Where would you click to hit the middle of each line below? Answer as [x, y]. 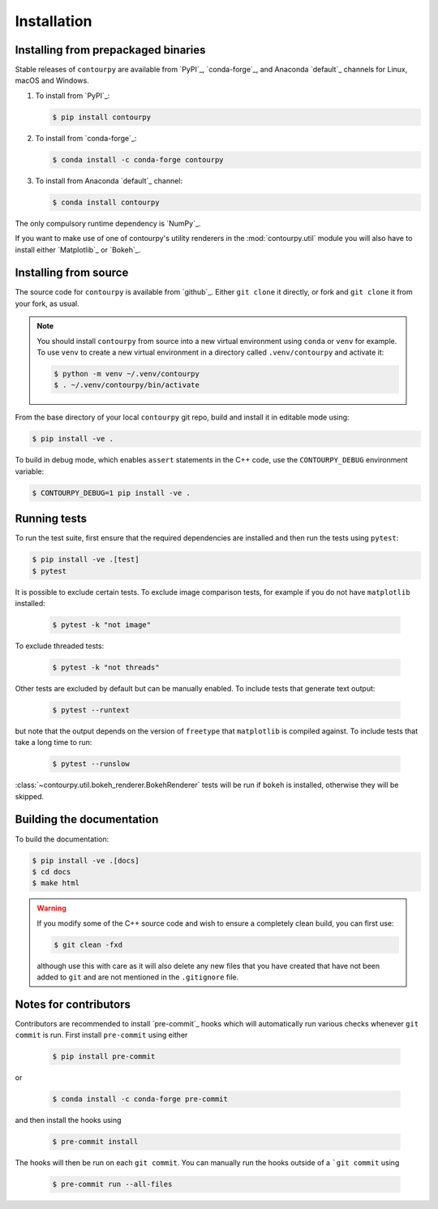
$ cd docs [52, 871]
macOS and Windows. [52, 80]
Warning [52, 908]
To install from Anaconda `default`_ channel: [109, 181]
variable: [30, 471]
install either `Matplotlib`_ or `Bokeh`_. [78, 250]
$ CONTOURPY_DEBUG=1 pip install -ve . [111, 493]
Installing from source [72, 273]
